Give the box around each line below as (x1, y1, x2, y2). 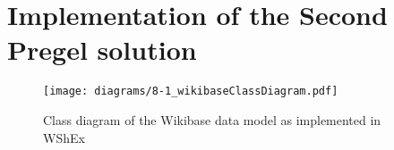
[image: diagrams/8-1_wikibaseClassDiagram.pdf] (43, 85, 338, 98)
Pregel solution (7, 31, 197, 68)
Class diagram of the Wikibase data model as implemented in (43, 110, 381, 129)
